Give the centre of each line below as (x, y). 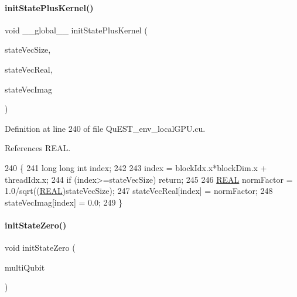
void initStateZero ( (40, 247)
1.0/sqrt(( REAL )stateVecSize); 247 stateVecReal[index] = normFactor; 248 (139, 191)
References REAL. (38, 148)
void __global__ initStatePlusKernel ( (76, 30)
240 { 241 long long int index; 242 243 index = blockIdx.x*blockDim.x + (136, 167)
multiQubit (25, 267)
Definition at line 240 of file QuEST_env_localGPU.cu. (105, 128)
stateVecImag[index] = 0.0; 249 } (64, 202)
